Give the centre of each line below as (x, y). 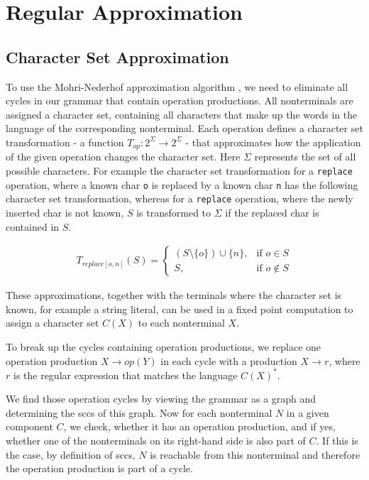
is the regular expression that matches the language (125, 375)
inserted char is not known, (65, 212)
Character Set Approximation (117, 56)
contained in (33, 226)
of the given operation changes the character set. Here (123, 157)
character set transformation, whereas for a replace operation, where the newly (180, 198)
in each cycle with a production (229, 360)
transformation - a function (65, 142)
